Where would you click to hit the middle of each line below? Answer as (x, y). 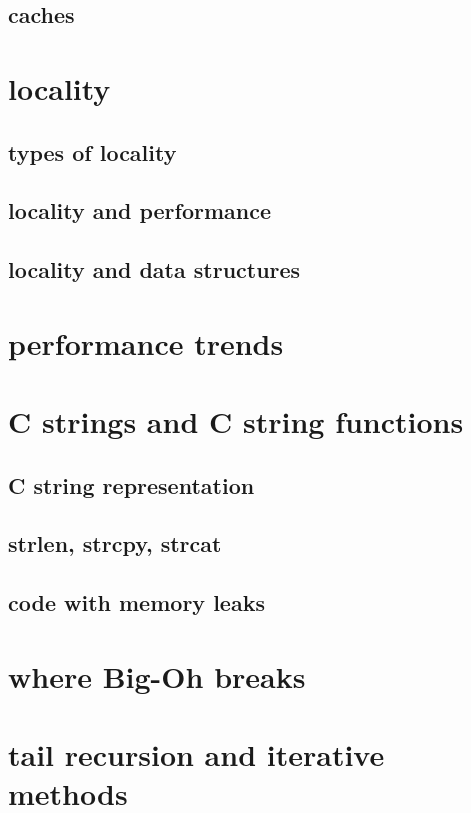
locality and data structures (154, 269)
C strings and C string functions (236, 421)
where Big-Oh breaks (157, 675)
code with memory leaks (136, 602)
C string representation (131, 484)
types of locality (92, 151)
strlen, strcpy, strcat (115, 543)
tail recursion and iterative (196, 754)
